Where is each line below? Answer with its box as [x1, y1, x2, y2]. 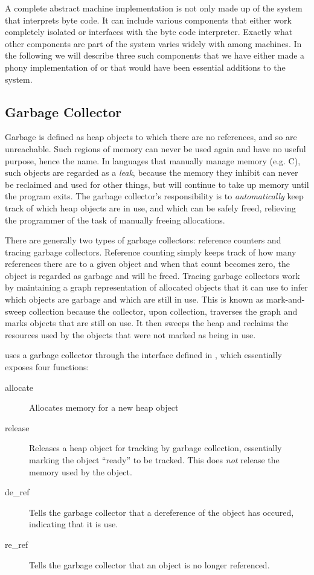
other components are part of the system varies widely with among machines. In [5, 37, 302, 50]
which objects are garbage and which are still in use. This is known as [5, 293, 264, 306]
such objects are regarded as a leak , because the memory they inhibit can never [5, 166, 298, 179]
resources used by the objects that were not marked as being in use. [5, 328, 256, 341]
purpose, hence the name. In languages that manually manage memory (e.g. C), [5, 154, 301, 167]
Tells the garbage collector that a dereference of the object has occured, [29, 506, 294, 518]
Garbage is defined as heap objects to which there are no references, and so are [5, 130, 297, 143]
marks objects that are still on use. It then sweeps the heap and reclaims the [5, 316, 289, 329]
